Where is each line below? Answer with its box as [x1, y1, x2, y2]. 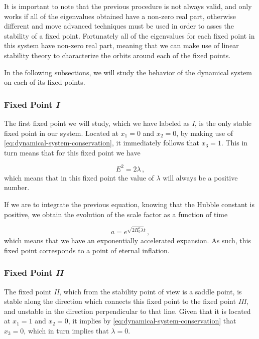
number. [4, 182, 30, 193]
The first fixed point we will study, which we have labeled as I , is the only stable [4, 117, 252, 128]
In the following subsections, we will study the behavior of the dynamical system [4, 67, 252, 77]
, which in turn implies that [24, 325, 109, 335]
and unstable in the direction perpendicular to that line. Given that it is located [4, 305, 251, 316]
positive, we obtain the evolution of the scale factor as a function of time [4, 209, 228, 219]
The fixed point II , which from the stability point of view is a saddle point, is [4, 286, 242, 296]
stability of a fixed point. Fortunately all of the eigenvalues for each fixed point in [4, 30, 255, 41]
